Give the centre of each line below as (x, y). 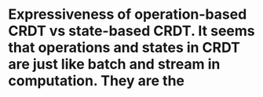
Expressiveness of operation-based (128, 14)
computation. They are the (96, 81)
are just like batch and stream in (114, 65)
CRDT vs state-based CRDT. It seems (131, 31)
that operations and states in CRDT (124, 48)
